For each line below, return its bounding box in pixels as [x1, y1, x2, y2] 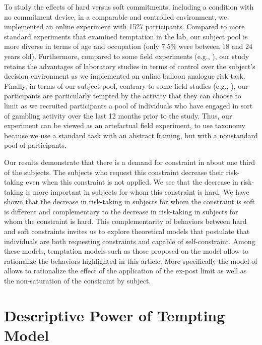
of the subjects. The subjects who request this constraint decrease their [4, 166, 224, 177]
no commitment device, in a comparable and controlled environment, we [4, 11, 227, 22]
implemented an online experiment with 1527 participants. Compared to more [4, 21, 245, 32]
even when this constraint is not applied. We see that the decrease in [26, 177, 238, 187]
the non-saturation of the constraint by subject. [4, 275, 151, 286]
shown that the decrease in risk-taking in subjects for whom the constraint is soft [4, 196, 255, 207]
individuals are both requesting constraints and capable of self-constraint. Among [4, 236, 255, 246]
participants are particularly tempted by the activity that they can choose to [4, 90, 241, 101]
